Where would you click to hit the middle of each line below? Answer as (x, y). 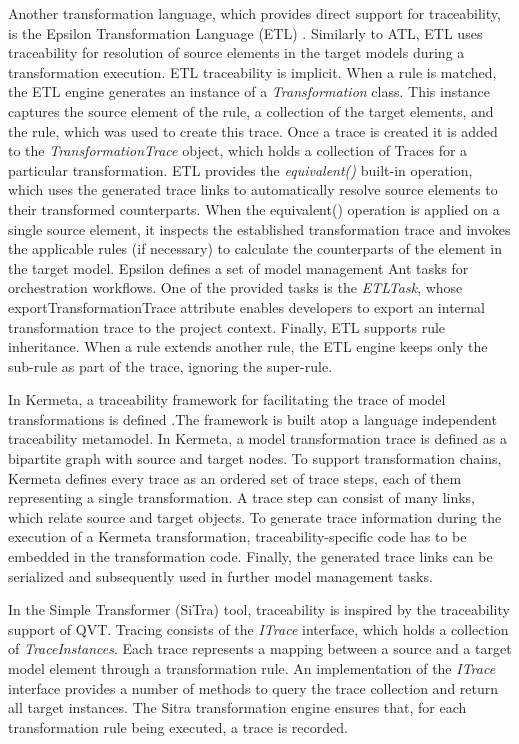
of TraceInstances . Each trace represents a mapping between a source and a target (260, 648)
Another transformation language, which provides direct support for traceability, (254, 13)
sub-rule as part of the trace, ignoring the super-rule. (170, 365)
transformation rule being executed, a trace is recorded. (178, 726)
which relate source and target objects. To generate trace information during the (255, 516)
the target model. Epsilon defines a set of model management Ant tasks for (238, 267)
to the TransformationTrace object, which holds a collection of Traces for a (238, 150)
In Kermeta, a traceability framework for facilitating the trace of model (227, 399)
